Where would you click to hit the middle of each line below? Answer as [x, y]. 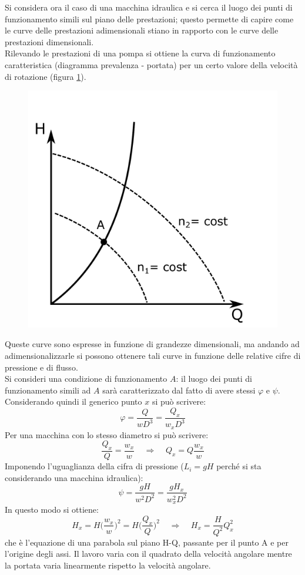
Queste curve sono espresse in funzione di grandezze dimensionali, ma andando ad [152, 344]
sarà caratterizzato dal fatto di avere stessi [179, 390]
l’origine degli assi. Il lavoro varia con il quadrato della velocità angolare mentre [148, 554]
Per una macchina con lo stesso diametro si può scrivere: [107, 434]
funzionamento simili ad [48, 390]
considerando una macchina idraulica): [74, 477]
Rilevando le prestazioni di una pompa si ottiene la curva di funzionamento [140, 53]
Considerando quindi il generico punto [73, 401]
